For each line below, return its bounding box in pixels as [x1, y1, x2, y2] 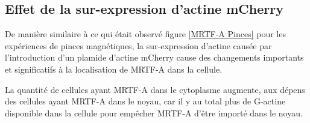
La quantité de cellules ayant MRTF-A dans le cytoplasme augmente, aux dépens [5, 83, 305, 95]
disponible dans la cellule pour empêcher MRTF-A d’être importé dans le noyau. [5, 106, 303, 119]
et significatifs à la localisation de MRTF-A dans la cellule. [5, 62, 223, 75]
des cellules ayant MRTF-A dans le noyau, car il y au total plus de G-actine [5, 95, 286, 107]
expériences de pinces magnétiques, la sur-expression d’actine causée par [5, 39, 272, 52]
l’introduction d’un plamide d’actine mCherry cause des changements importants [5, 51, 304, 64]
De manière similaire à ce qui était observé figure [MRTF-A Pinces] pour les [5, 28, 286, 40]
